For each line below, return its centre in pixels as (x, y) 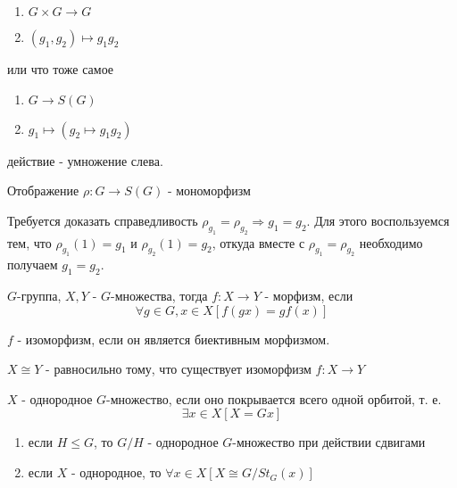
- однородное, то (116, 472)
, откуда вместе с (258, 242)
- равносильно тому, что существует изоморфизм (179, 369)
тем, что (29, 242)
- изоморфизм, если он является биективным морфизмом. (174, 339)
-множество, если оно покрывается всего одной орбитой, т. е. (274, 398)
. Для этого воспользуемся (378, 220)
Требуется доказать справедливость (103, 220)
